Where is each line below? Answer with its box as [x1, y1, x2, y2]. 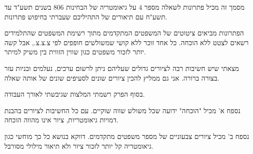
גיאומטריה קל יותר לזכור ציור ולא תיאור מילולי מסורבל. [4, 140, 153, 151]
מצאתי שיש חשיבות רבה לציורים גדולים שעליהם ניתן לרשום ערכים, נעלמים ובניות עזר [4, 63, 239, 73]
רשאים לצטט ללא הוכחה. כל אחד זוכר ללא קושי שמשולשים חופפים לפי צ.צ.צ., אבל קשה [4, 37, 249, 47]
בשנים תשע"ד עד [4, 2, 51, 12]
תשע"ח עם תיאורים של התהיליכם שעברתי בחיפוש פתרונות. [4, 11, 168, 21]
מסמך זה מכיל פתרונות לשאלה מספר [144, 2, 245, 12]
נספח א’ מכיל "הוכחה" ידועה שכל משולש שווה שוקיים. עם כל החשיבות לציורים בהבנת [4, 105, 241, 115]
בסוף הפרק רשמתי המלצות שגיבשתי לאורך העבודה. [4, 89, 145, 99]
